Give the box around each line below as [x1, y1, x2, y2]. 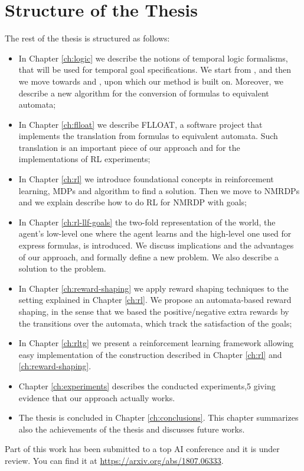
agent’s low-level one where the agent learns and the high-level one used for [18, 227, 292, 240]
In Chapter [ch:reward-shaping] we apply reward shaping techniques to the [18, 282, 289, 294]
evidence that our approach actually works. [18, 391, 175, 404]
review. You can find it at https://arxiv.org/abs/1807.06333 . [5, 454, 224, 466]
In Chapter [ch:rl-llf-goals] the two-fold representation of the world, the [18, 215, 276, 228]
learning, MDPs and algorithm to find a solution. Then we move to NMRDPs [18, 184, 300, 196]
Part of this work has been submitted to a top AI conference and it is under [5, 443, 280, 455]
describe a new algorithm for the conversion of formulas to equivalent [18, 86, 269, 99]
